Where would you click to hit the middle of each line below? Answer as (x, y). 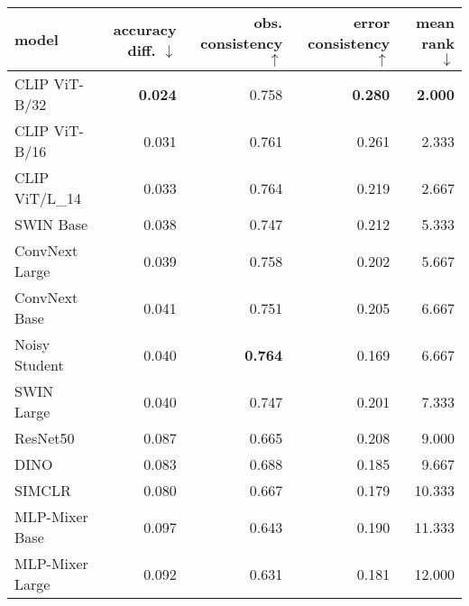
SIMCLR (43, 490)
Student (39, 365)
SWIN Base (51, 224)
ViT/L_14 (48, 198)
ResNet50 (45, 438)
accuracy (145, 29)
